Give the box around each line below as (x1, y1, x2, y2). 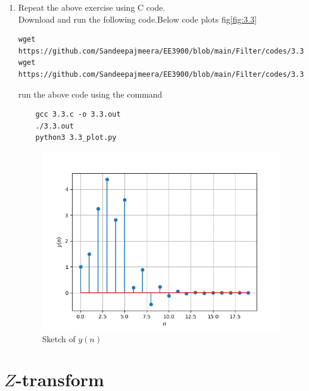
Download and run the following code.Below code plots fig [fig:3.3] (18, 12, 257, 25)
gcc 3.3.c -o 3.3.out (35, 110, 121, 119)
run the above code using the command (18, 87, 163, 100)
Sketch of (42, 332, 76, 345)
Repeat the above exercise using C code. (18, 1, 166, 13)
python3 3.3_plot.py (35, 133, 117, 142)
